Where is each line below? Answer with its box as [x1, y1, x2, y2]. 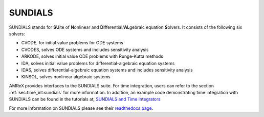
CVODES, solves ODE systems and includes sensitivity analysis [21, 47, 149, 52]
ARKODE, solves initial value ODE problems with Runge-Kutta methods [21, 53, 163, 59]
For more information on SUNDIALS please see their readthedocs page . [9, 105, 154, 111]
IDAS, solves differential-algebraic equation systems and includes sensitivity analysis [21, 67, 193, 73]
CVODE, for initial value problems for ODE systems [21, 40, 123, 46]
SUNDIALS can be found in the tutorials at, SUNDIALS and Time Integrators [9, 96, 161, 102]
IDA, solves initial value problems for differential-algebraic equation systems [21, 60, 175, 66]
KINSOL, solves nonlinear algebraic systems [21, 74, 110, 80]
